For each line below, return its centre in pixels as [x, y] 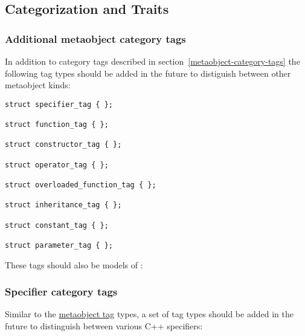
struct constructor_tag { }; [63, 145]
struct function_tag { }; [57, 125]
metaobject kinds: [38, 85]
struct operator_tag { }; [57, 165]
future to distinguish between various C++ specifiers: [104, 326]
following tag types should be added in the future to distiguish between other [148, 73]
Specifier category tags [61, 292]
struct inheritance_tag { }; [63, 205]
